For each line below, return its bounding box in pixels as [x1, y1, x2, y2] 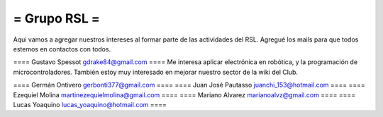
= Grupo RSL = [13, 11, 101, 26]
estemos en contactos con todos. [13, 44, 111, 53]
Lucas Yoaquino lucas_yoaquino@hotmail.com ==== [13, 100, 167, 109]
